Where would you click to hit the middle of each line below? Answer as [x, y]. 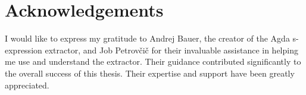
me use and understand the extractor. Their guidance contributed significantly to [153, 61]
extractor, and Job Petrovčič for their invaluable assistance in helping [171, 50]
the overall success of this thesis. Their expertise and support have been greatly [150, 73]
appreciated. [27, 85]
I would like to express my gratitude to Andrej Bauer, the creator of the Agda [147, 38]
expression [24, 50]
